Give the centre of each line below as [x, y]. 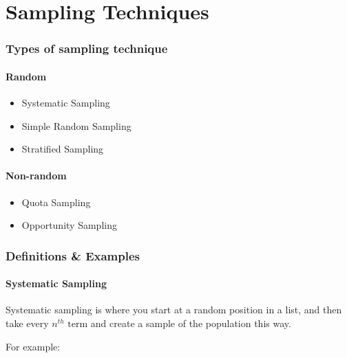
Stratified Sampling [63, 149]
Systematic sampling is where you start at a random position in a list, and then [174, 310]
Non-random [36, 176]
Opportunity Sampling [69, 225]
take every [27, 323]
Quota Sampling [56, 202]
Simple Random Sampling [76, 125]
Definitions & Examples [73, 255]
